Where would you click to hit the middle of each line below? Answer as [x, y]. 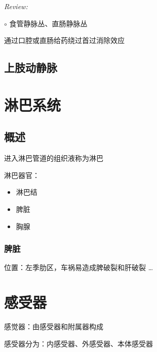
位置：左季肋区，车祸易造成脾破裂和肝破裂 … [79, 267]
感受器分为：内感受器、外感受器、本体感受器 [78, 343]
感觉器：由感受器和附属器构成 [54, 326]
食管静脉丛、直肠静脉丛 [48, 23]
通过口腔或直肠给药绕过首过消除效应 [64, 40]
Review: [16, 6]
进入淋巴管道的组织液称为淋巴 [54, 158]
